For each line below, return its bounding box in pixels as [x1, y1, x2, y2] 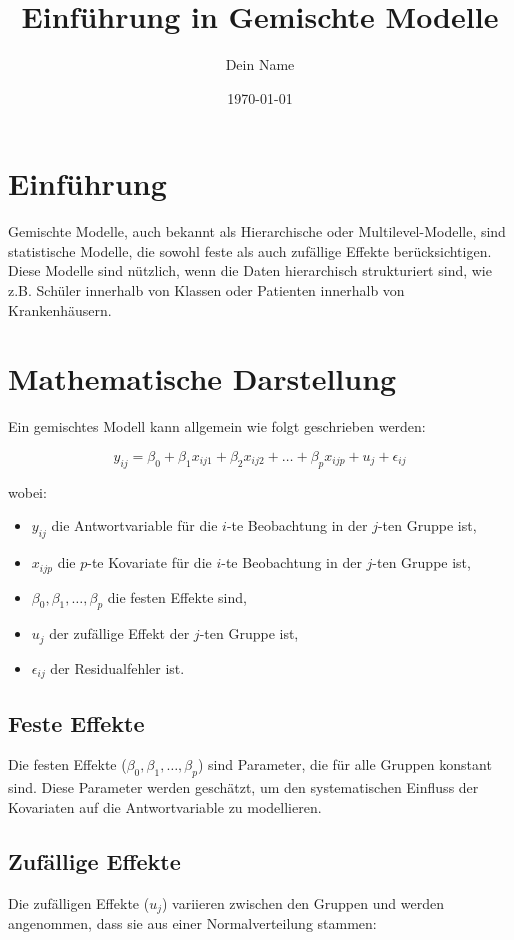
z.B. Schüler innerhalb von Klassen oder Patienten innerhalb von [8, 280, 405, 301]
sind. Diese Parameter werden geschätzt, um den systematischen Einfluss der [8, 777, 479, 798]
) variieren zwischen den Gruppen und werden [162, 892, 444, 913]
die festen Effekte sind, [107, 586, 247, 607]
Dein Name [225, 54, 295, 75]
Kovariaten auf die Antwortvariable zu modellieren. [8, 796, 322, 817]
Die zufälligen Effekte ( [8, 892, 150, 913]
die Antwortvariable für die [51, 515, 218, 536]
